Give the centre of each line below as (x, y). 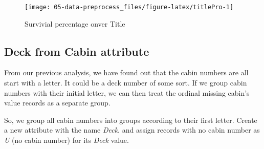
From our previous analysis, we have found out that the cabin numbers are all (126, 72)
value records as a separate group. (57, 103)
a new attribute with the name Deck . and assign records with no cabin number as (132, 130)
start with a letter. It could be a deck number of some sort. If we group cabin (126, 83)
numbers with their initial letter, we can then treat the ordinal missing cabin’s (127, 92)
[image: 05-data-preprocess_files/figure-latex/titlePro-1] (129, 7)
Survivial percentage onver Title (75, 23)
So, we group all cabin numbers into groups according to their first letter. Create (131, 120)
